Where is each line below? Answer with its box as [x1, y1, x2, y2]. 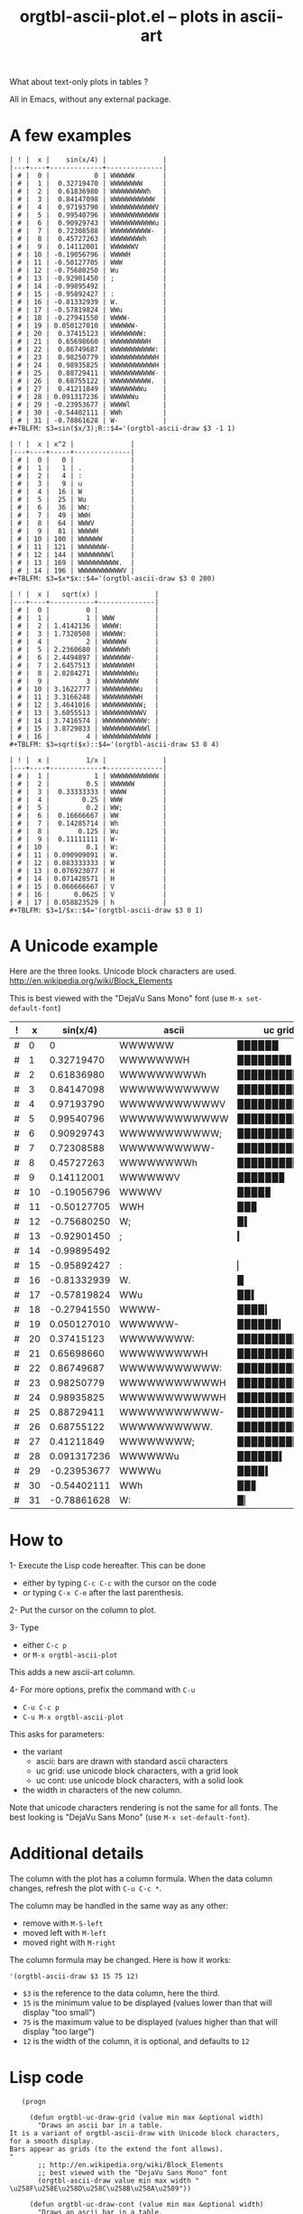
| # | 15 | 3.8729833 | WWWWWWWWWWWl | [9, 724, 160, 733]
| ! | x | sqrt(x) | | [9, 590, 160, 600]
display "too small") [22, 2006, 96, 2017]
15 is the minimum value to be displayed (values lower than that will [22, 1997, 272, 2008]
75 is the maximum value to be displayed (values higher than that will [22, 2016, 278, 2027]
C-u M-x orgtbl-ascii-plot [22, 1713, 124, 1722]
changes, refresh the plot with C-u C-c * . [9, 1883, 162, 1893]
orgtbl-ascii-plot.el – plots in [19, 6, 237, 27]
